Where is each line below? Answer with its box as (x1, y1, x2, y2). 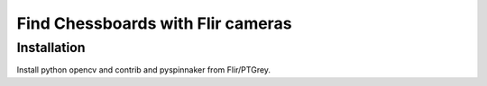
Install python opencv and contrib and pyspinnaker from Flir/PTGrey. (16, 64, 271, 75)
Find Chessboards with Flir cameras (16, 13, 292, 33)
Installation (16, 39, 86, 56)
